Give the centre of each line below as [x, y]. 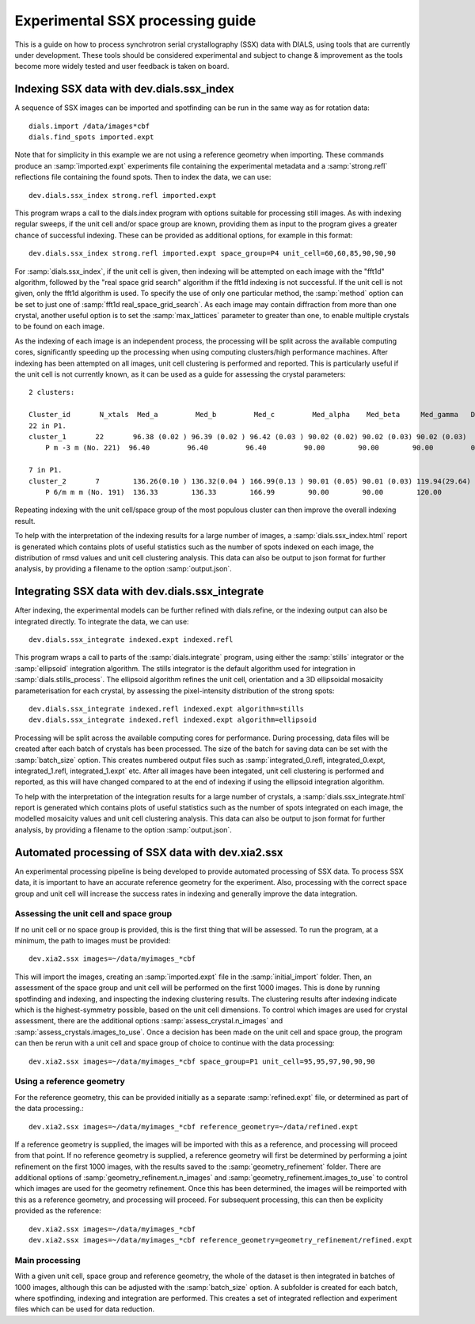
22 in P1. [47, 426]
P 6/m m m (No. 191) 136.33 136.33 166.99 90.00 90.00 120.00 [243, 492]
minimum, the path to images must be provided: [93, 941]
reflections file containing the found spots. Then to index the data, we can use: [143, 177]
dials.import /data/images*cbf [89, 126]
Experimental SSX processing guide [135, 21]
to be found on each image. [59, 326]
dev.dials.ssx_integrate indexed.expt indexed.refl [131, 639]
